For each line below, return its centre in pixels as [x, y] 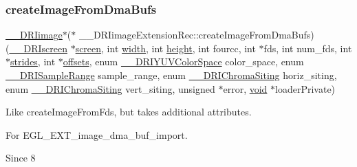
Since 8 [21, 158]
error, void [245, 88]
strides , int [33, 62]
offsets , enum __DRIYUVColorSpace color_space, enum [183, 62]
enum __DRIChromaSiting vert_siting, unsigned [110, 88]
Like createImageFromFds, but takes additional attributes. [129, 112]
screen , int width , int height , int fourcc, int [165, 48]
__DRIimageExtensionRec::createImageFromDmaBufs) [196, 35]
